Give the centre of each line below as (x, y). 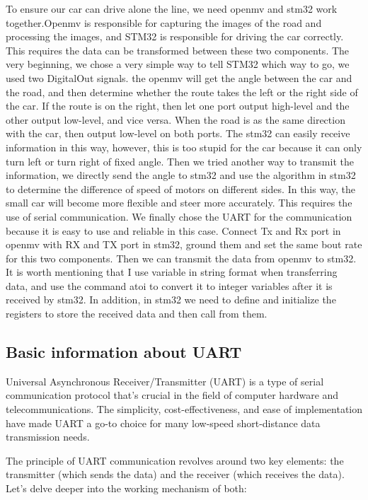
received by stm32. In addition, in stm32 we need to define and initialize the (171, 300)
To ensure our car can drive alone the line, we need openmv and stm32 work (172, 8)
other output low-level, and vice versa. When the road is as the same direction (176, 119)
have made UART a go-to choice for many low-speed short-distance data (163, 423)
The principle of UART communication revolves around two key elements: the (175, 460)
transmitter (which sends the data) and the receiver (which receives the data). (175, 474)
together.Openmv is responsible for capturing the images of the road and (164, 22)
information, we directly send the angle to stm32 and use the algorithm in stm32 (181, 175)
